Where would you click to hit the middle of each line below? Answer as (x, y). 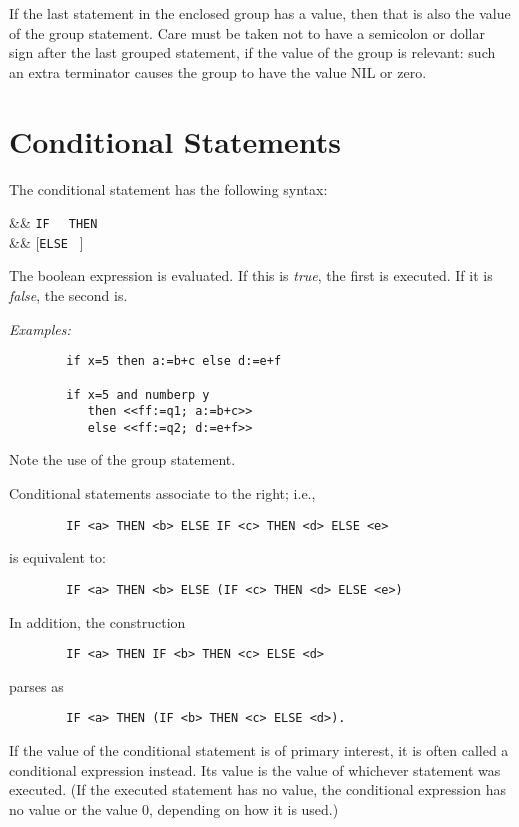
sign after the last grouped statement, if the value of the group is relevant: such (252, 52)
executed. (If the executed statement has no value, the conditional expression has (257, 789)
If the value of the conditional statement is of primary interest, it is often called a (259, 750)
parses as (36, 685)
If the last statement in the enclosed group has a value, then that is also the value (260, 13)
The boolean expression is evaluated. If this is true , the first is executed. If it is (251, 275)
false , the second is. (68, 295)
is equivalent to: (57, 557)
